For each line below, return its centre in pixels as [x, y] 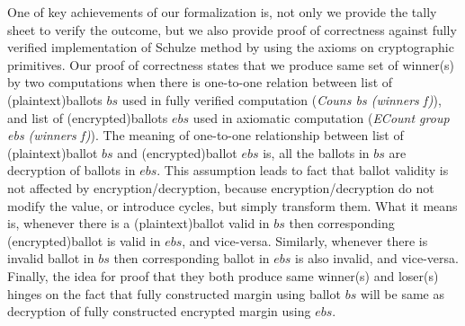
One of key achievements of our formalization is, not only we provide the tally [222, 12]
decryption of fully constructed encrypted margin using [159, 311]
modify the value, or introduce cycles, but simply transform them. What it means [232, 205]
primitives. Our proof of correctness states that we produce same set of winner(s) [231, 64]
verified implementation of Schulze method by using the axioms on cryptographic [231, 47]
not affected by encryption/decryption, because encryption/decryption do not [221, 187]
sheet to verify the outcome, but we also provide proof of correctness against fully [232, 29]
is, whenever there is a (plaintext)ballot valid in [139, 223]
